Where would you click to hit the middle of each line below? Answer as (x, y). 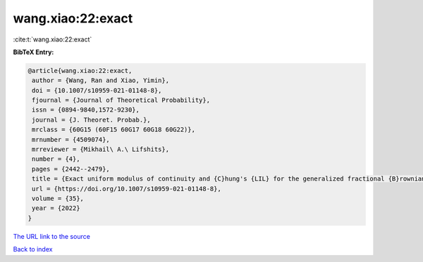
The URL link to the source (52, 236)
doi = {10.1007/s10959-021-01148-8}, (97, 90)
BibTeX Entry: (33, 52)
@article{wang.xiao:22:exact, (80, 71)
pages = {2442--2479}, (71, 169)
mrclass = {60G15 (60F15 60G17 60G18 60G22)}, (114, 130)
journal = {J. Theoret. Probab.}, (91, 120)
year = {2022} (56, 208)
